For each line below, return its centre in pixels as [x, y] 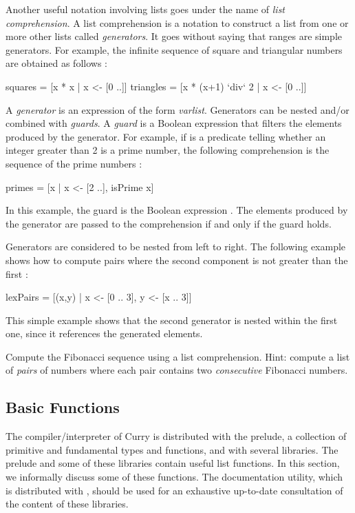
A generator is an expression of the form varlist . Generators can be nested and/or [177, 109]
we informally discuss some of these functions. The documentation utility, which [174, 477]
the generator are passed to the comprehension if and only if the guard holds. [169, 223]
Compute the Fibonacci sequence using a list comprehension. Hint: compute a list [178, 356]
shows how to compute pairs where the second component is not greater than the [177, 260]
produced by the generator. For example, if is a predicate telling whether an [166, 136]
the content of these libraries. [67, 504]
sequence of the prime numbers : [74, 163]
